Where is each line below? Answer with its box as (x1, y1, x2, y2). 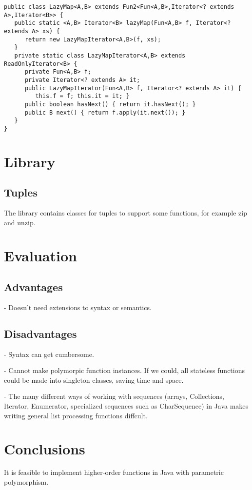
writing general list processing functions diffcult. (4, 410, 148, 420)
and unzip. (4, 217, 36, 227)
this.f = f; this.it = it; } (35, 93, 130, 100)
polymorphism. (4, 476, 49, 487)
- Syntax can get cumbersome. (4, 349, 94, 359)
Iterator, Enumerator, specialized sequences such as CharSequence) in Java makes (4, 401, 249, 411)
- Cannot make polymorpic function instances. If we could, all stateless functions (4, 365, 245, 375)
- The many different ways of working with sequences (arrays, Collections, (4, 391, 224, 401)
